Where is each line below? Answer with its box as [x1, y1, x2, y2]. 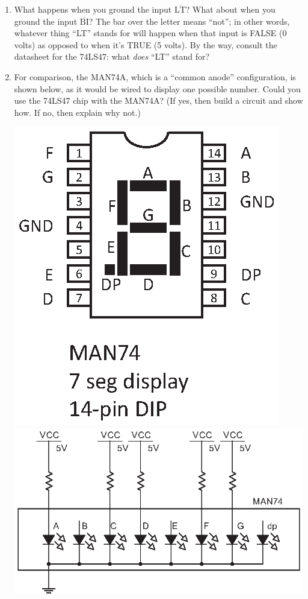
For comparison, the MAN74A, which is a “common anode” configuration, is [14, 70, 296, 83]
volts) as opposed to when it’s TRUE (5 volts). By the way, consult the [14, 38, 277, 51]
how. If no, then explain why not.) [14, 106, 141, 118]
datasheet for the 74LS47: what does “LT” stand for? [14, 50, 210, 63]
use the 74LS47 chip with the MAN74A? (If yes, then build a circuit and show [14, 94, 303, 107]
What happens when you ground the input [14, 3, 172, 15]
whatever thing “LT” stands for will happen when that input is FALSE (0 [14, 27, 287, 39]
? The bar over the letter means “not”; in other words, [88, 14, 290, 27]
